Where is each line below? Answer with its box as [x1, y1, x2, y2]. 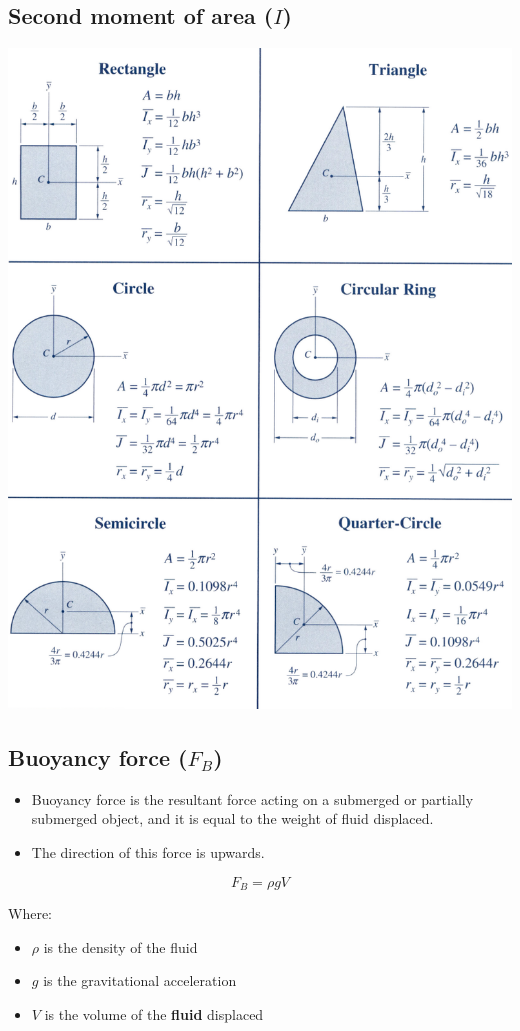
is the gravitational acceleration [43, 970, 237, 991]
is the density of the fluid [43, 936, 198, 957]
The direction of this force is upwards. [31, 842, 265, 862]
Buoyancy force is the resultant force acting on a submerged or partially [31, 788, 474, 809]
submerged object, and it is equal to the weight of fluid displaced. [31, 808, 434, 829]
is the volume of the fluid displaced [44, 1003, 264, 1024]
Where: [8, 903, 52, 924]
